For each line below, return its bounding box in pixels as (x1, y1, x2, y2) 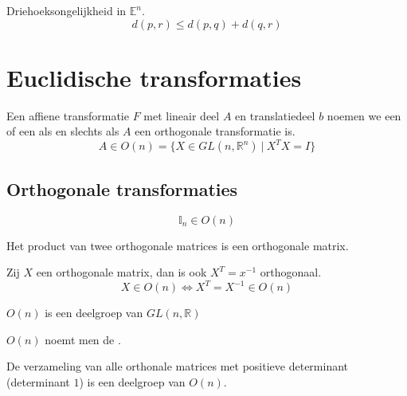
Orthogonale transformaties (6, 176, 238, 201)
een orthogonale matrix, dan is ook (36, 264, 207, 280)
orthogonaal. (260, 264, 322, 280)
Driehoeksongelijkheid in (6, 2, 127, 18)
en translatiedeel (235, 107, 315, 124)
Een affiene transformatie (6, 107, 129, 124)
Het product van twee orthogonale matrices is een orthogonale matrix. (6, 237, 349, 253)
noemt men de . (45, 331, 121, 347)
